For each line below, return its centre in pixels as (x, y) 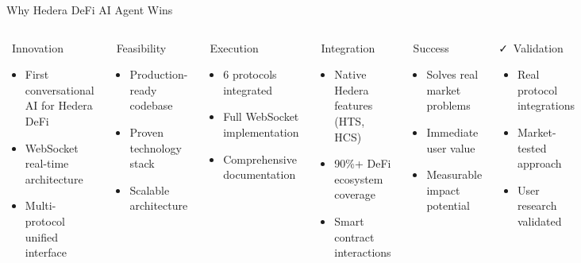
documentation (260, 174)
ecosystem (359, 178)
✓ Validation (531, 47)
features (354, 105)
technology (156, 147)
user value (451, 147)
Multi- (40, 205)
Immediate (452, 131)
